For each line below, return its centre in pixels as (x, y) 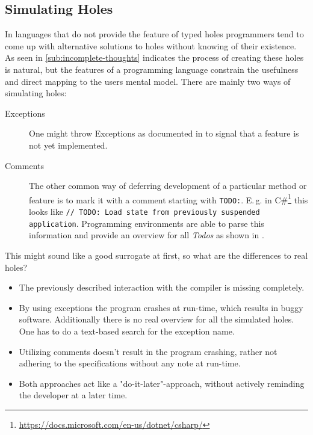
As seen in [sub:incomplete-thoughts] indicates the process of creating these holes (154, 57)
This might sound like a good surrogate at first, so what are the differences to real (156, 255)
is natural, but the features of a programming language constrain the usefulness (152, 69)
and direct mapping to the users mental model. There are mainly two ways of (148, 81)
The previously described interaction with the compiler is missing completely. (162, 287)
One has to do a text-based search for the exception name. (127, 331)
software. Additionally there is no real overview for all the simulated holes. (156, 319)
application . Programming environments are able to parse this (147, 223)
